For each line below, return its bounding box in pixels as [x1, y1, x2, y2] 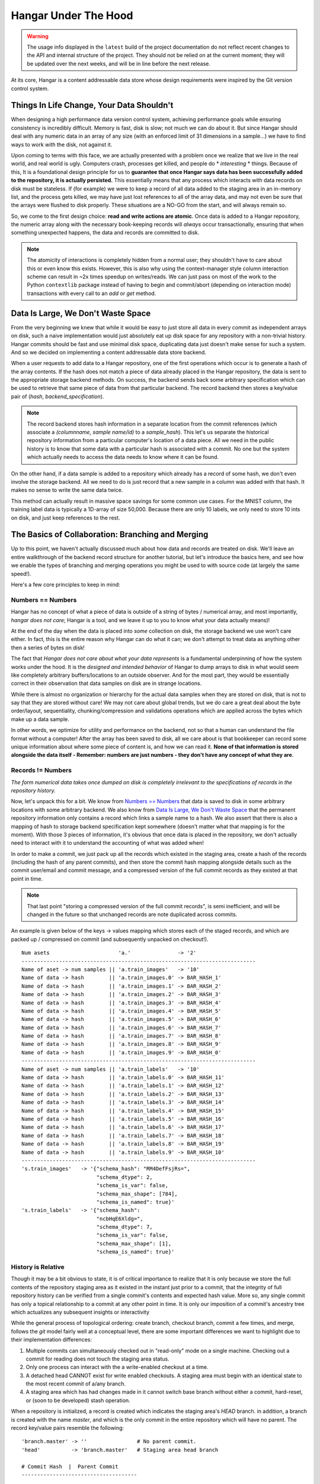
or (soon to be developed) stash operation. [25, 1397, 130, 1404]
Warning [27, 33, 49, 40]
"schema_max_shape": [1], [96, 1240, 172, 1247]
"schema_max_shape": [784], [96, 1190, 178, 1197]
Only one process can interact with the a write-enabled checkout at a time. [25, 1363, 209, 1371]
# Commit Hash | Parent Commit [21, 1463, 119, 1470]
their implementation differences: [11, 1336, 92, 1343]
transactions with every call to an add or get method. [27, 290, 156, 297]
